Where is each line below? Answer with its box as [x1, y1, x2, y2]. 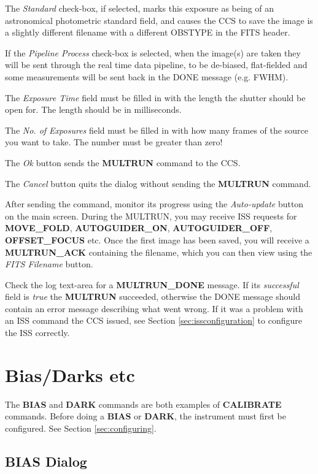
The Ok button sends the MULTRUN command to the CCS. [5, 156, 241, 169]
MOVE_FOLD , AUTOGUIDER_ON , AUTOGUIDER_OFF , [5, 221, 273, 234]
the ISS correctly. [5, 326, 70, 339]
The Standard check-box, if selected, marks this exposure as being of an [5, 2, 274, 14]
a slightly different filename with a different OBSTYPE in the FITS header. [5, 26, 290, 39]
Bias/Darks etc [5, 362, 135, 387]
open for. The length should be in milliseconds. [5, 103, 182, 116]
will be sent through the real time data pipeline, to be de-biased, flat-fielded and [5, 58, 308, 71]
